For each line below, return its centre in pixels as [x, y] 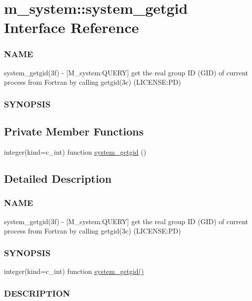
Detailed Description [58, 178]
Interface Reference [72, 27]
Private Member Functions [74, 131]
